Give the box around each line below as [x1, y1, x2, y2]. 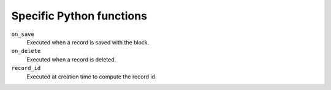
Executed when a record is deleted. [26, 55, 116, 63]
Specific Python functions [11, 9, 147, 22]
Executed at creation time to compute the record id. [26, 73, 157, 80]
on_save [11, 30, 35, 38]
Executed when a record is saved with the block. [26, 38, 150, 46]
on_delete [11, 47, 41, 55]
